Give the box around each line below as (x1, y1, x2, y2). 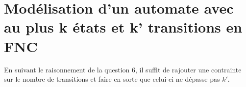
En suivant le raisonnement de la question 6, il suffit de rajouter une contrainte (4, 64, 242, 74)
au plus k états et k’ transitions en (4, 17, 243, 37)
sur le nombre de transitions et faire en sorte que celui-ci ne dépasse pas (4, 74, 220, 84)
